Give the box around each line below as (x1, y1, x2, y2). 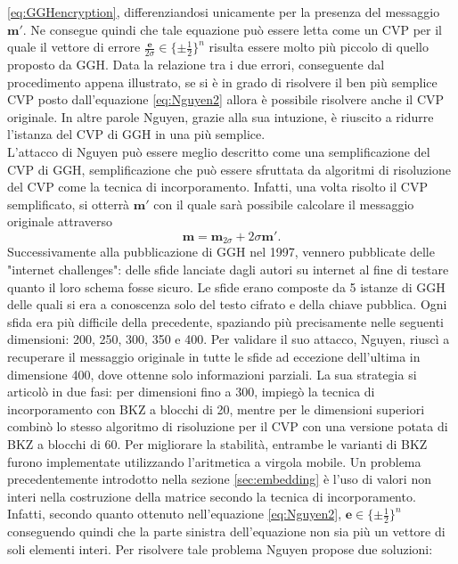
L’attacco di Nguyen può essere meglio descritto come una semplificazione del (7, 142, 430, 160)
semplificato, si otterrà (7, 194, 130, 213)
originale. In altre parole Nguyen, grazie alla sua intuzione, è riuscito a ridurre (7, 107, 434, 126)
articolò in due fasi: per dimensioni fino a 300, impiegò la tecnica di (7, 382, 375, 401)
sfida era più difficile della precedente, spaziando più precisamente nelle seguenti (7, 312, 445, 331)
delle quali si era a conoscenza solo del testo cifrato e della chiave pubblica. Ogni (7, 295, 447, 314)
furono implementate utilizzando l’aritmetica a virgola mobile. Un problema (7, 452, 421, 470)
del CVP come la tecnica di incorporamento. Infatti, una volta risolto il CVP (7, 177, 428, 196)
